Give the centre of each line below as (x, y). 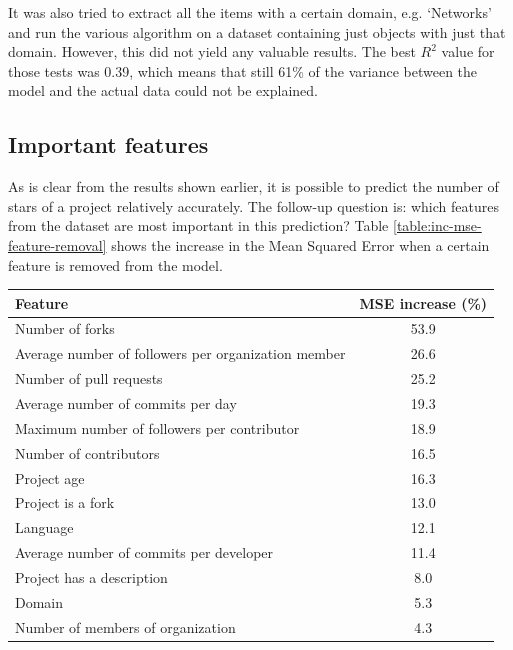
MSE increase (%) (423, 302)
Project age (50, 477)
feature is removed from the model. (115, 264)
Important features (108, 144)
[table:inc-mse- (437, 225)
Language (44, 527)
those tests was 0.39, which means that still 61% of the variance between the (243, 70)
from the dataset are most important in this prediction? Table (198, 225)
